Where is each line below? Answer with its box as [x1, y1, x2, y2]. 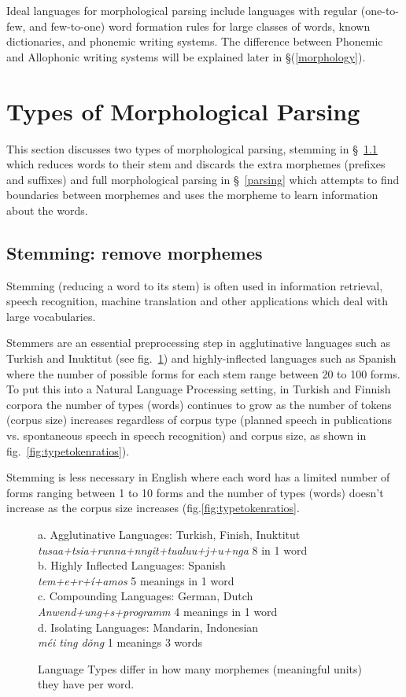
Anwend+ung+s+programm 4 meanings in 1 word [38, 603, 278, 619]
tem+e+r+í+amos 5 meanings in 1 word [38, 572, 234, 588]
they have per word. [38, 676, 135, 692]
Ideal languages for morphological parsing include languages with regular [6, 2, 358, 18]
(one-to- [360, 2, 400, 18]
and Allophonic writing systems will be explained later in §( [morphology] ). [6, 48, 366, 65]
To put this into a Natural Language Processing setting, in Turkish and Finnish [6, 381, 391, 397]
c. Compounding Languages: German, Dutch [38, 588, 253, 604]
